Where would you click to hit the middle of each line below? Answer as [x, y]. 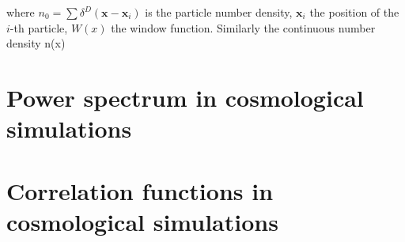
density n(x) [36, 43]
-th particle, [39, 27]
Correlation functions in [140, 190]
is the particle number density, [219, 12]
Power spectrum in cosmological [185, 97]
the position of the [354, 12]
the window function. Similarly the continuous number [243, 27]
